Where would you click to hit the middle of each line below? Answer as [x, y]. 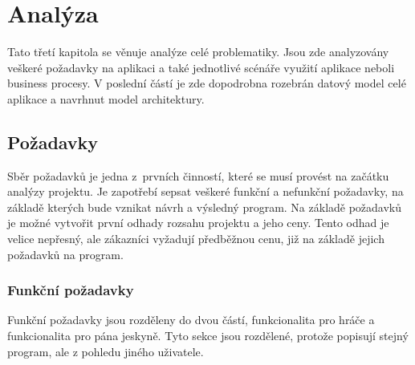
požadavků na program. [65, 254]
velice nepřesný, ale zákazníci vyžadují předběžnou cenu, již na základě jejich [196, 239]
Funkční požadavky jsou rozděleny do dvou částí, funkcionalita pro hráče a [191, 320]
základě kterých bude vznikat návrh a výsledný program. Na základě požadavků [205, 207]
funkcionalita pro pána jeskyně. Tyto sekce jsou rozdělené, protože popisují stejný [208, 336]
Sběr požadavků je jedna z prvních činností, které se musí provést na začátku [198, 175]
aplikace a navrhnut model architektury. [106, 98]
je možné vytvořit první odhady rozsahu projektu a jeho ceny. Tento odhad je [198, 223]
